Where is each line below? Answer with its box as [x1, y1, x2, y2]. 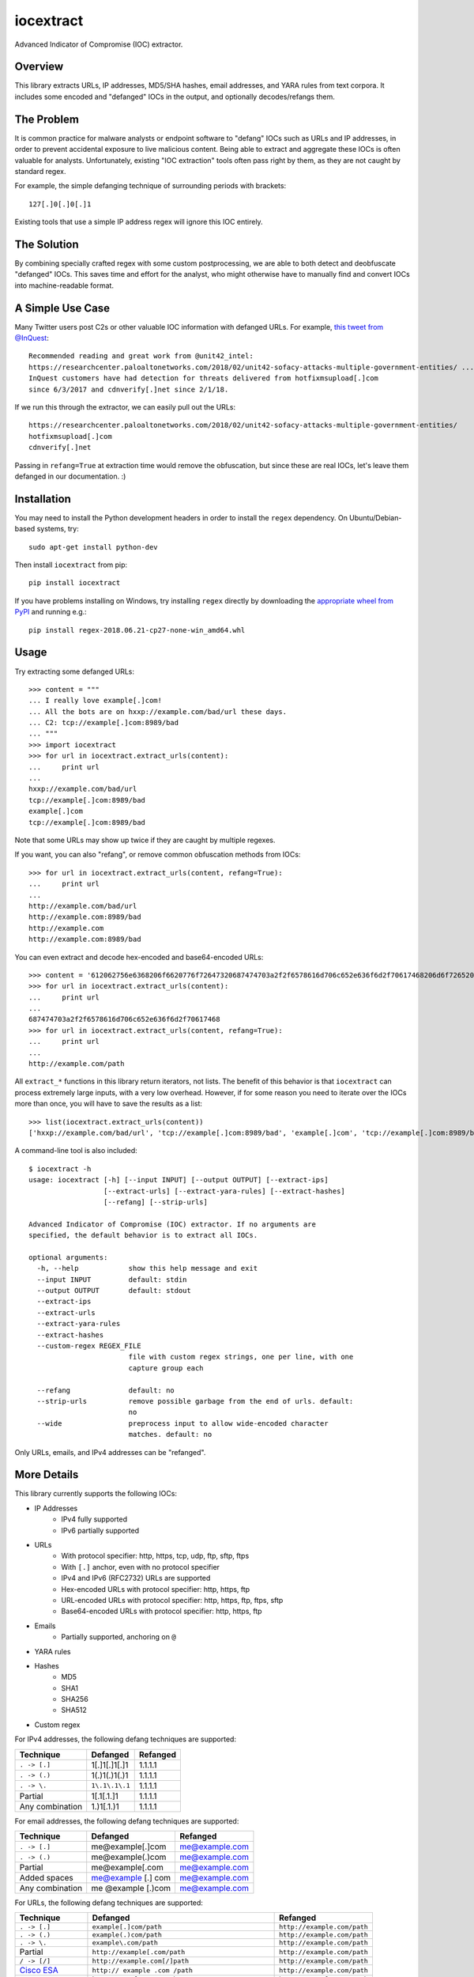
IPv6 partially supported [61, 1525, 140, 1535]
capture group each [128, 1363, 205, 1372]
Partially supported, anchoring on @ [61, 1632, 177, 1642]
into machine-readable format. [14, 281, 115, 290]
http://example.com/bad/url [28, 902, 137, 910]
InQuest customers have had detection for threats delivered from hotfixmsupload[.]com [28, 374, 379, 383]
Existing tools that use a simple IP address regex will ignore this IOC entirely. [14, 217, 264, 227]
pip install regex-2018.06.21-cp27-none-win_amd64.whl [28, 626, 246, 634]
